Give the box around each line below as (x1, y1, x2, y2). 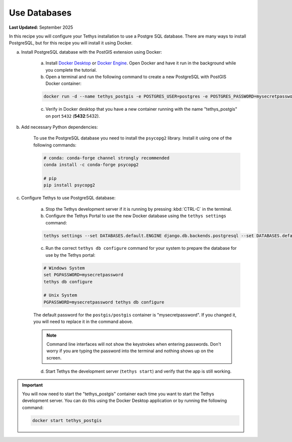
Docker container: (45, 80, 82, 86)
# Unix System (43, 293, 77, 298)
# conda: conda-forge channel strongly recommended (43, 155, 170, 161)
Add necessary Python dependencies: (21, 124, 98, 130)
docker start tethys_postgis (32, 418, 102, 423)
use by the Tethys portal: (45, 252, 96, 258)
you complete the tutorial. (45, 67, 97, 73)
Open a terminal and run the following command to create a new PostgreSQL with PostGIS (45, 74, 226, 80)
